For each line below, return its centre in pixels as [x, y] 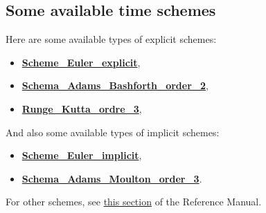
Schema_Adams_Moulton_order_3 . [112, 178]
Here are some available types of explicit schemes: [111, 39]
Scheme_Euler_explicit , [81, 62]
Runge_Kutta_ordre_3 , [82, 108]
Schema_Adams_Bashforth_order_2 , [115, 85]
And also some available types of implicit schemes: [113, 132]
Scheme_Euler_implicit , [82, 155]
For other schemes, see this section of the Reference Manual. [134, 202]
